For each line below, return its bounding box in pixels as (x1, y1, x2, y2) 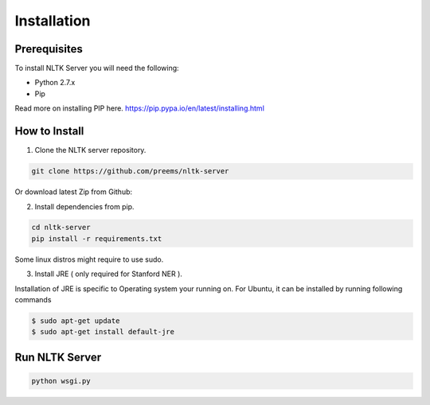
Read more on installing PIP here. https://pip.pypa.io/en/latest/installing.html (14, 103, 264, 113)
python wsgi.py (31, 376, 91, 385)
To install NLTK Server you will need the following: (14, 64, 179, 73)
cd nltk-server (31, 223, 91, 232)
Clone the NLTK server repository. (34, 146, 147, 155)
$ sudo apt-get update (31, 317, 120, 325)
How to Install (14, 124, 84, 138)
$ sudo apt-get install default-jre (31, 327, 175, 337)
